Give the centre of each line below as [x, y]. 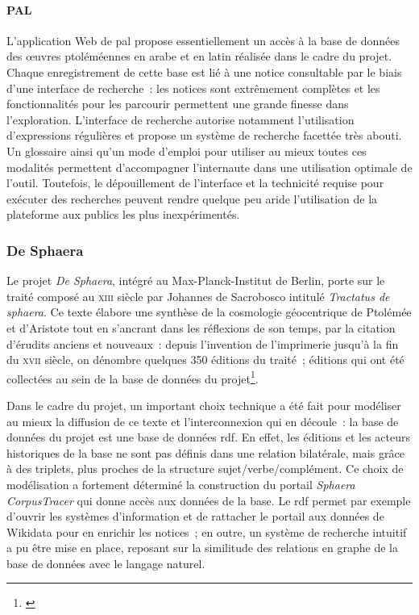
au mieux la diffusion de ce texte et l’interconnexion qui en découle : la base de [203, 421]
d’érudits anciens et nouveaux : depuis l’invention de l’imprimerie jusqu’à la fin [203, 343]
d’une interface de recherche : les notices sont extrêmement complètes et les [193, 88]
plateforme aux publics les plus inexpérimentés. [123, 214]
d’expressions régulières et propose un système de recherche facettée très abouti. [204, 135]
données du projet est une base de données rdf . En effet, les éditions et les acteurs [209, 437]
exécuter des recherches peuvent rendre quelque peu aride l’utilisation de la [192, 198]
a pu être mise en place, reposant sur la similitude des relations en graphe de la [202, 548]
